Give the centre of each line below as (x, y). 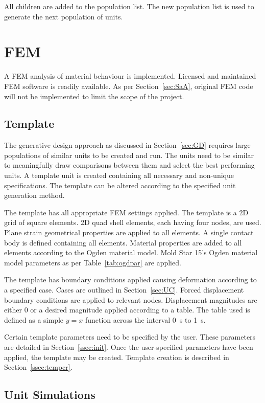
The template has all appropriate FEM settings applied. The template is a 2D (126, 212)
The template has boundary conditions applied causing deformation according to (130, 279)
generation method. (34, 195)
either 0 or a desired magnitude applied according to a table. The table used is (127, 310)
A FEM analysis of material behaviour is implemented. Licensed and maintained (130, 76)
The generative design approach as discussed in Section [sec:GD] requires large (127, 145)
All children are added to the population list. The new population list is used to (129, 6)
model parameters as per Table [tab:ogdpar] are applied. (93, 262)
